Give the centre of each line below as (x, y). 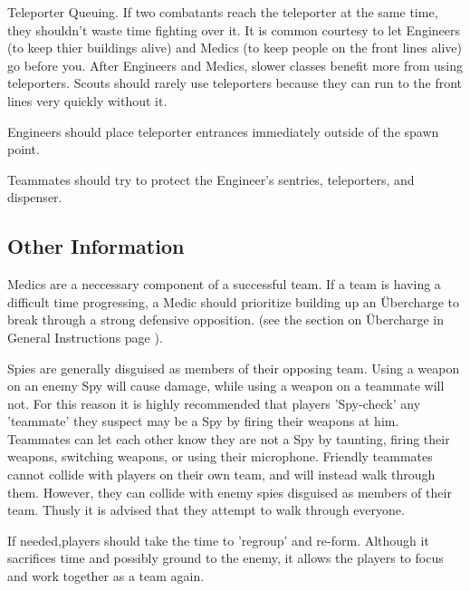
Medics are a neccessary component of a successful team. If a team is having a (224, 284)
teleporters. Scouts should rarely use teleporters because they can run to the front (235, 83)
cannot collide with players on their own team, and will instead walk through (221, 475)
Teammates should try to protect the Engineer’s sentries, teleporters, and (211, 179)
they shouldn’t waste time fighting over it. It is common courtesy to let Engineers (234, 29)
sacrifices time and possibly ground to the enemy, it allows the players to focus (225, 558)
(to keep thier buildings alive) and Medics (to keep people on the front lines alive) (235, 48)
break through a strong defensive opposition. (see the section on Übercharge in (226, 320)
